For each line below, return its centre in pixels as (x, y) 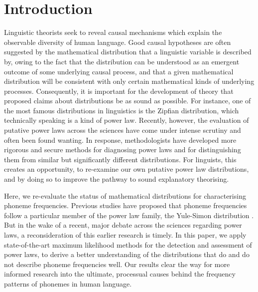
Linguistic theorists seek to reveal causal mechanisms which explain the (113, 32)
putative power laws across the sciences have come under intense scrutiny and (123, 130)
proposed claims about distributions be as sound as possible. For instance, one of (128, 101)
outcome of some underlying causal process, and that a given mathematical (119, 71)
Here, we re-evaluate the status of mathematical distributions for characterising (125, 195)
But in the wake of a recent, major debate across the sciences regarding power (123, 225)
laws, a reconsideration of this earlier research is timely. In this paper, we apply (125, 235)
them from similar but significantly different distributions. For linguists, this (120, 159)
